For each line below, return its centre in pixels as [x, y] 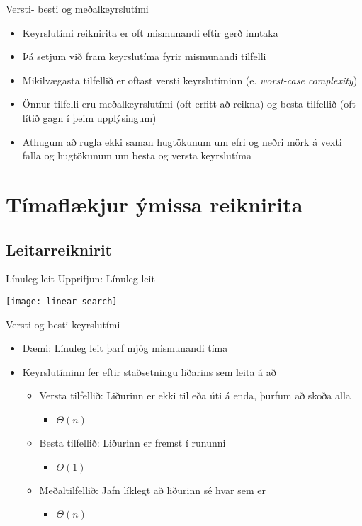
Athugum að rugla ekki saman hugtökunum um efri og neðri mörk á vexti [182, 141]
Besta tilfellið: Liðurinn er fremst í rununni [132, 442]
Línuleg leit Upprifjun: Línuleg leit [80, 279]
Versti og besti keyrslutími [63, 324]
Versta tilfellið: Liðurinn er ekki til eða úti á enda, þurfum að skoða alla [195, 395]
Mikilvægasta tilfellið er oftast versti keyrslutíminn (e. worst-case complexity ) [190, 80]
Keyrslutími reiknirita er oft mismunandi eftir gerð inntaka [150, 32]
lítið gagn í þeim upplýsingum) [89, 117]
